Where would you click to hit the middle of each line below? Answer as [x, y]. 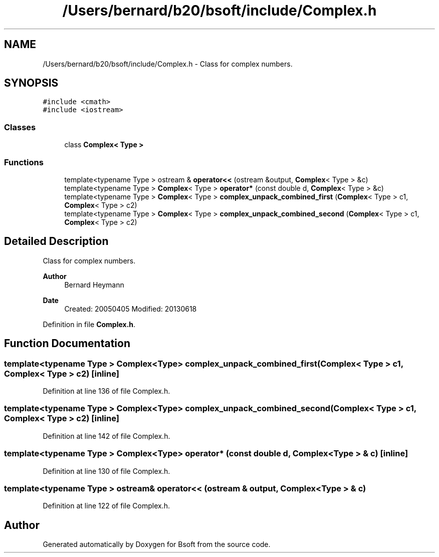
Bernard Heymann [94, 285]
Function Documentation [67, 344]
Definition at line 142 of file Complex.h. [106, 436]
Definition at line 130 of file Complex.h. [106, 471]
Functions [24, 162]
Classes [20, 127]
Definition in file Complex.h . [89, 324]
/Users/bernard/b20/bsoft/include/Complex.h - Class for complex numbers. [168, 64]
